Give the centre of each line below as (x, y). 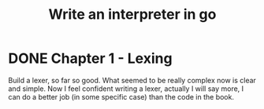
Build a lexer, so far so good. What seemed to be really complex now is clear (132, 80)
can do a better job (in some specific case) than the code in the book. (121, 96)
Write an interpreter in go (132, 15)
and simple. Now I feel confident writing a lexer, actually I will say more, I (126, 89)
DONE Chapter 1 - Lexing (90, 58)
